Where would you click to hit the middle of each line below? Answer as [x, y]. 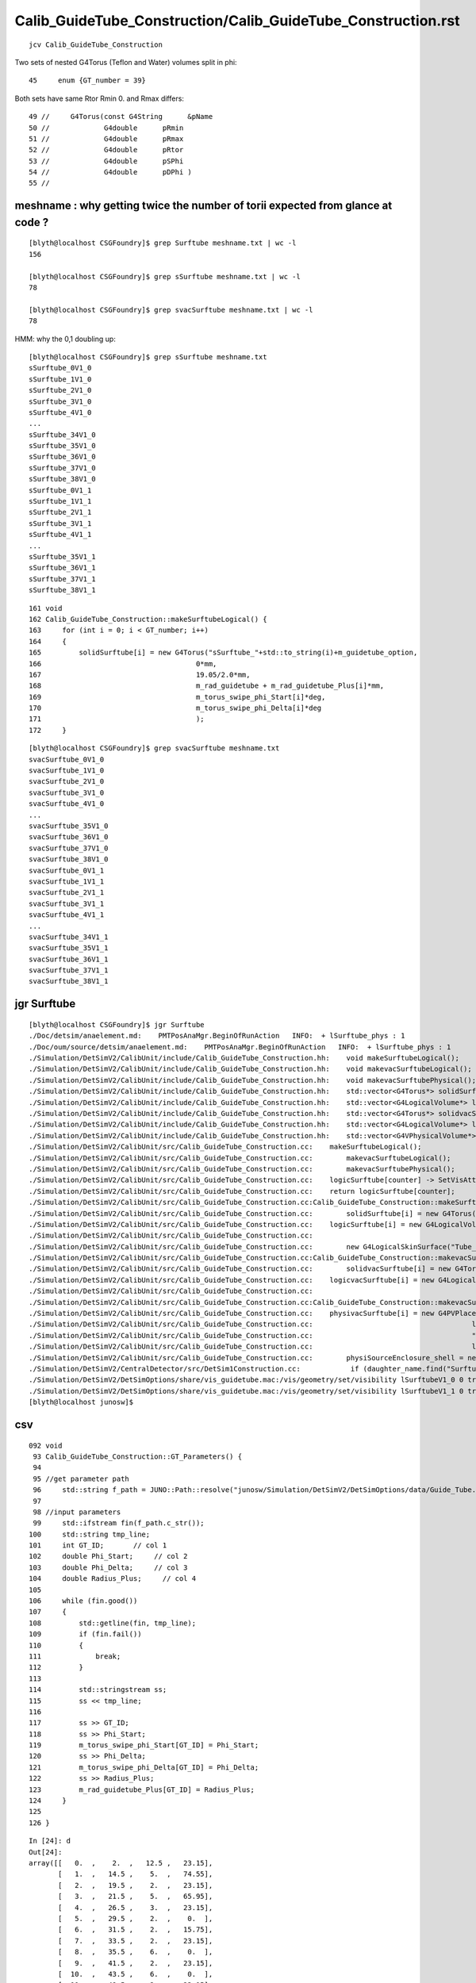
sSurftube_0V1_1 [60, 490]
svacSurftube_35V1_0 [69, 826]
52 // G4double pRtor [106, 150]
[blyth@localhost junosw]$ [81, 1402]
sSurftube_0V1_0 [60, 368]
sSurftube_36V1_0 [62, 457]
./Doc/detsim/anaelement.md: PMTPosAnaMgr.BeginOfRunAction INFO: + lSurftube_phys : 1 [217, 1036]
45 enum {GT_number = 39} [88, 81]
